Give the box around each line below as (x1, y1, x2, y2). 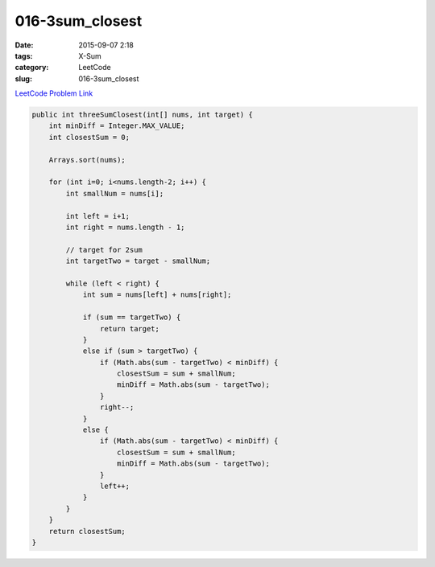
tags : (14, 51, 33, 60)
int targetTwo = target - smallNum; (65, 257, 211, 265)
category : (14, 63, 49, 72)
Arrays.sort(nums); (48, 155, 126, 164)
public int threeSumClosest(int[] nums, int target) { (31, 110, 253, 120)
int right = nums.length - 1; (65, 223, 185, 232)
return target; (99, 324, 160, 333)
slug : (14, 73, 32, 84)
